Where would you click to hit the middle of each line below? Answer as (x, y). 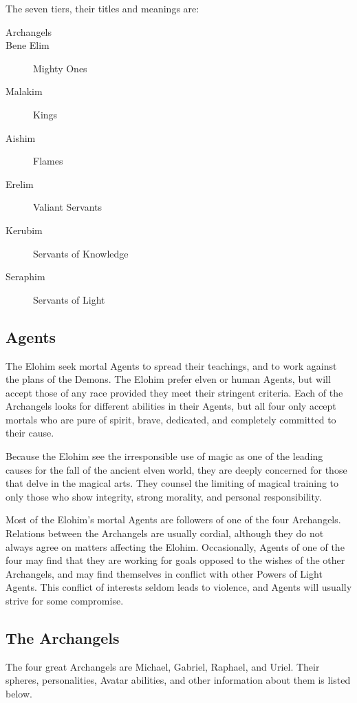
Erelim (20, 183)
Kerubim (24, 230)
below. (19, 693)
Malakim (24, 91)
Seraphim (25, 276)
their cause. (30, 433)
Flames (48, 161)
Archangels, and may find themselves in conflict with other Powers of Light (164, 573)
